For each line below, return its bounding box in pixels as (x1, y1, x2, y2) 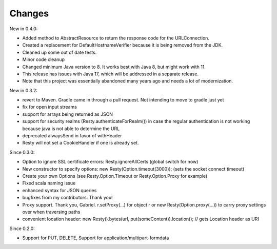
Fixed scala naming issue (22, 180, 76, 186)
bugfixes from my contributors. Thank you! (22, 195, 113, 201)
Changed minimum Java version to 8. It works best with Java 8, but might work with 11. (22, 64, 206, 70)
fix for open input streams (22, 104, 77, 110)
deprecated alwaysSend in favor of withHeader (22, 133, 123, 139)
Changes (9, 8, 49, 19)
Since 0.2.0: (9, 225, 35, 232)
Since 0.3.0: (9, 149, 35, 155)
